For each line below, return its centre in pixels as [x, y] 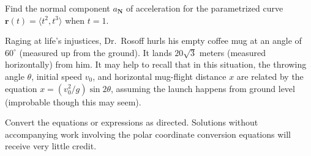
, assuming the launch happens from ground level [203, 88]
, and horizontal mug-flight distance [159, 76]
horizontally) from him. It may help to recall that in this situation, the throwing [156, 64]
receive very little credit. [51, 146]
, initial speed [57, 76]
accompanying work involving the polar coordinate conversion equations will [148, 134]
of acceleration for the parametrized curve [205, 8]
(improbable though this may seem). [73, 101]
